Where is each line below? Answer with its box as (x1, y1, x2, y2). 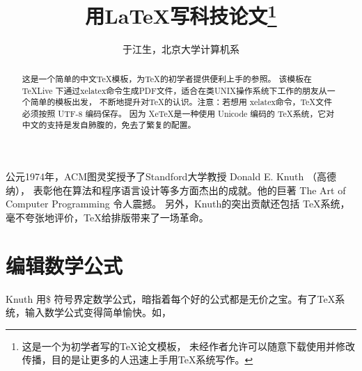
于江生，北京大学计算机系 (123, 42, 239, 56)
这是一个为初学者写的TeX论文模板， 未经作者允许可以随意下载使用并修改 (22, 338, 356, 353)
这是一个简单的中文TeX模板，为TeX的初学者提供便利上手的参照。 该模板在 (22, 72, 312, 84)
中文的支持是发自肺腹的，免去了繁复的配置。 (22, 119, 196, 131)
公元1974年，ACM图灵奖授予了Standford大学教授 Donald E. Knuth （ (6, 169, 317, 184)
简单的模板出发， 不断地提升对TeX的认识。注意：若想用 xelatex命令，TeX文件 (30, 96, 333, 108)
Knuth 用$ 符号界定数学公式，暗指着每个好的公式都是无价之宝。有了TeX (6, 291, 336, 306)
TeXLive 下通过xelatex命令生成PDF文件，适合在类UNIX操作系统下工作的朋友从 (22, 84, 327, 96)
